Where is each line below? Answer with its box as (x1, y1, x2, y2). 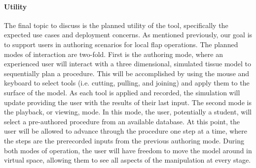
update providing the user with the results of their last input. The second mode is (4, 97, 252, 107)
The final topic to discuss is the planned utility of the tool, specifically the (4, 20, 228, 30)
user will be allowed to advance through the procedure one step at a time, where (4, 126, 248, 136)
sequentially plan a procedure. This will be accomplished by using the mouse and (4, 68, 250, 78)
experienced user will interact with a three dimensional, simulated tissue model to (4, 58, 252, 69)
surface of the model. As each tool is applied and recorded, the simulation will (4, 87, 240, 97)
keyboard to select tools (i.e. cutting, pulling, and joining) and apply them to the (4, 78, 250, 88)
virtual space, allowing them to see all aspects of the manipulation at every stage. (4, 155, 251, 165)
